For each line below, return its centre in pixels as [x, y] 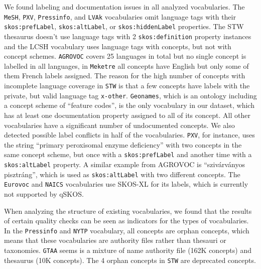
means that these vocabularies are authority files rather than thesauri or [115, 240]
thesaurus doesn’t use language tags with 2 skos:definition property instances [128, 36]
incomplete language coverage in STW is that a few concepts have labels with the [127, 86]
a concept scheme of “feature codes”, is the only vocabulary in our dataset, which [129, 105]
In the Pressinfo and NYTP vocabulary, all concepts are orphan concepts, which [127, 230]
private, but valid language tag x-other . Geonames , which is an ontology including [130, 95]
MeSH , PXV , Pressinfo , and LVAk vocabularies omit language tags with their [120, 16]
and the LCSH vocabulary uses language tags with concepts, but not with [118, 46]
